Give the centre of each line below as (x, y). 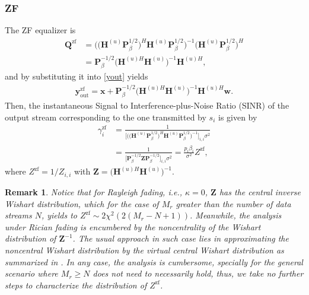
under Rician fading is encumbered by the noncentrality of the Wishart (133, 226)
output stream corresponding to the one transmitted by (106, 117)
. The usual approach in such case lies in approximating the (181, 238)
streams (18, 215)
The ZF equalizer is (40, 30)
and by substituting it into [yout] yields (77, 76)
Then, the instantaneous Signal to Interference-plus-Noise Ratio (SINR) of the (147, 105)
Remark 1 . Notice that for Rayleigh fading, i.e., (94, 191)
